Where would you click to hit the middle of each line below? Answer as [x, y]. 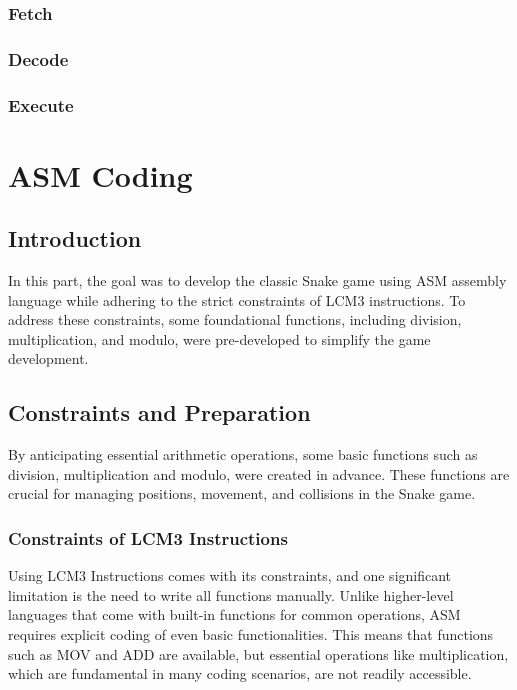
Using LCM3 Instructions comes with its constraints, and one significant [230, 575]
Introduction [75, 238]
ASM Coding [100, 174]
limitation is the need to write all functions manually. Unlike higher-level [231, 594]
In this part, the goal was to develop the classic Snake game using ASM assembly [257, 280]
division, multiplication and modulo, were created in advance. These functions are [259, 473]
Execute [41, 104]
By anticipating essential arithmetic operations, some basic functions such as [243, 454]
